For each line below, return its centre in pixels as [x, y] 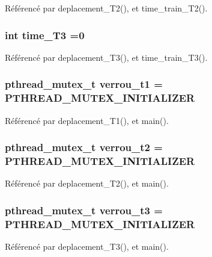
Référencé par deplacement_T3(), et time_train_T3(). [106, 57]
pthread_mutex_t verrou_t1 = [84, 84]
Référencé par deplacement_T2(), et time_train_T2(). [106, 8]
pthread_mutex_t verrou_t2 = [84, 147]
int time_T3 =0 [45, 35]
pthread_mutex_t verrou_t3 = [84, 210]
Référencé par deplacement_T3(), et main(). [87, 246]
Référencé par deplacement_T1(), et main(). [87, 120]
